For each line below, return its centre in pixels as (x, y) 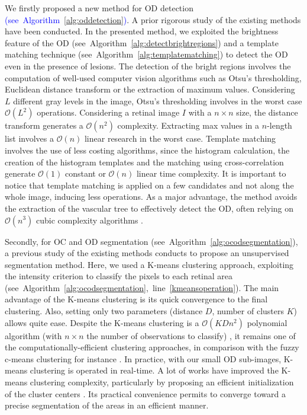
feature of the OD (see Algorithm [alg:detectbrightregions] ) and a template (142, 42)
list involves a (29, 138)
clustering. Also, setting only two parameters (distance (104, 311)
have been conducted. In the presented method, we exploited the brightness (142, 31)
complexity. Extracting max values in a (188, 125)
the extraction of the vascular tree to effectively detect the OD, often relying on (149, 208)
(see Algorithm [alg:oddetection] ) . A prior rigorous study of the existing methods (153, 19)
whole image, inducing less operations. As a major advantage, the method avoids (151, 197)
